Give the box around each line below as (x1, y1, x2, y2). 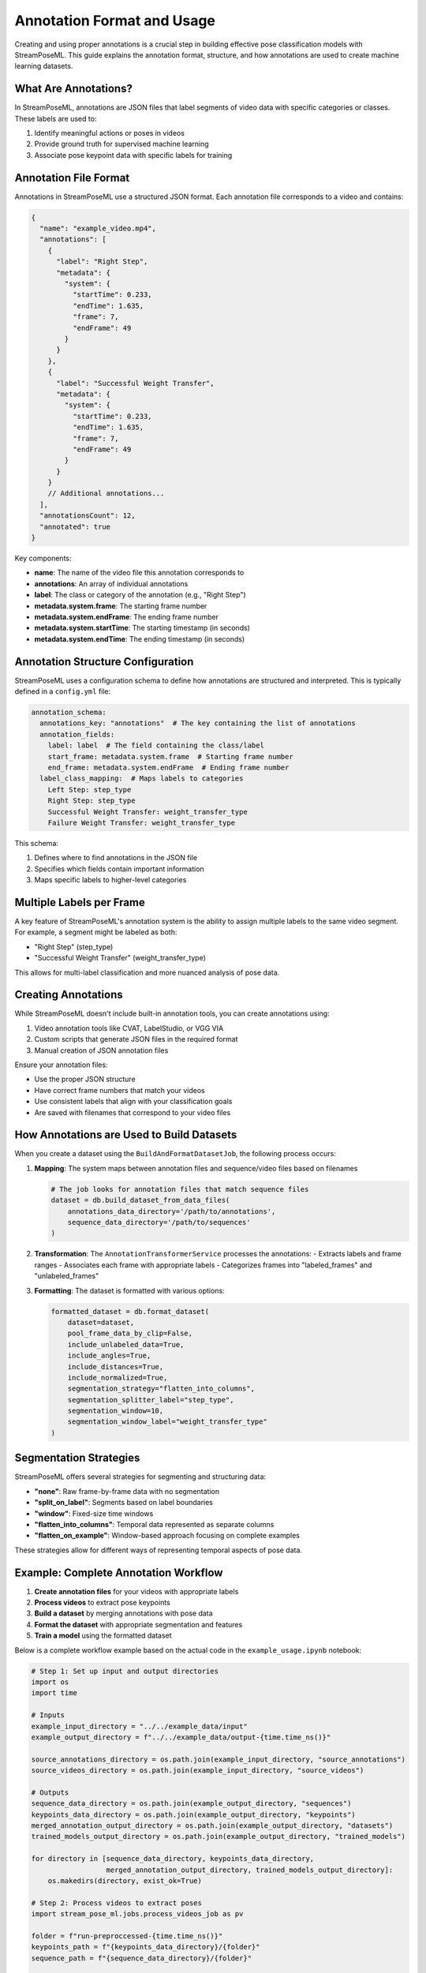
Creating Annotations (14, 988, 123, 1001)
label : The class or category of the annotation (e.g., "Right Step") (34, 590, 246, 600)
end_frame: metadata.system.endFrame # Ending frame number (47, 762, 290, 772)
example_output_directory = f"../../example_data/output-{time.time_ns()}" (31, 1732, 331, 1742)
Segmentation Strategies (14, 1451, 140, 1465)
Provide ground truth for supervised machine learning (34, 139, 209, 149)
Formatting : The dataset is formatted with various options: (34, 1286, 225, 1295)
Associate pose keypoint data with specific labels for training (34, 150, 233, 159)
